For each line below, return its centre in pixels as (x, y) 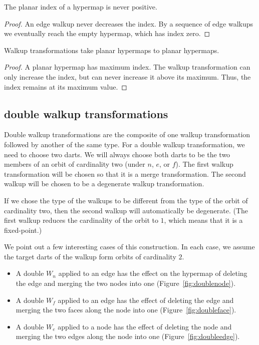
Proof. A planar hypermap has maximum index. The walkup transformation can (127, 67)
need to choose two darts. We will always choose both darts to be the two (117, 154)
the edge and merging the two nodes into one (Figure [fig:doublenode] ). (126, 283)
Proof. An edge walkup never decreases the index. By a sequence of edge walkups (129, 23)
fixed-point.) (23, 230)
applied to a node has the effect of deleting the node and (145, 326)
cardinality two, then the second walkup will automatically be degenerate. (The (126, 210)
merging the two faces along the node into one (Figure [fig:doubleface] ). (126, 310)
